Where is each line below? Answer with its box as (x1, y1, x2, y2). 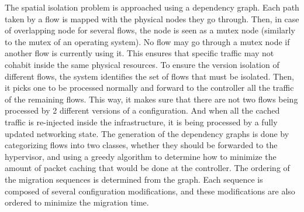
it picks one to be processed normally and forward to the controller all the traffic (5, 81, 294, 94)
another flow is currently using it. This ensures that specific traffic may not (5, 47, 274, 59)
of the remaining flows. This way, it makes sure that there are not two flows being (5, 93, 298, 105)
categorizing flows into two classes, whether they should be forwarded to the (5, 139, 278, 151)
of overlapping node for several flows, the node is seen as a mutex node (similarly (5, 24, 295, 36)
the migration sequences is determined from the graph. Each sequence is (5, 173, 263, 185)
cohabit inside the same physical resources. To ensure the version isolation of (5, 58, 279, 70)
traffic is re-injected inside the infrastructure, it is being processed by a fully (5, 115, 278, 128)
